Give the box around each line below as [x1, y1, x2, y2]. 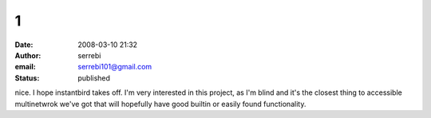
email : [14, 62, 36, 72]
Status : [14, 73, 40, 83]
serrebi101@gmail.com [77, 62, 152, 72]
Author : [14, 50, 42, 60]
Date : [14, 40, 34, 49]
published [77, 73, 111, 83]
